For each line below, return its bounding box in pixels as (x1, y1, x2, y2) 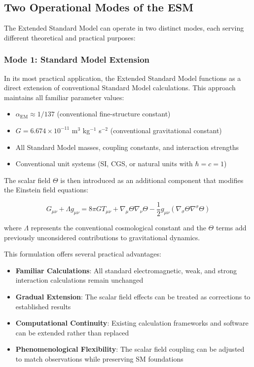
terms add (216, 222, 247, 233)
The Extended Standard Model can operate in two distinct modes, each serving (4, 23, 244, 33)
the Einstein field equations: (4, 184, 89, 195)
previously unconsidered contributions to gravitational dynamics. (4, 232, 200, 242)
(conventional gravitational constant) (110, 125, 222, 135)
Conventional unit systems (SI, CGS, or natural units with (15, 158, 193, 169)
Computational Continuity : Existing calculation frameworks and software (15, 318, 249, 328)
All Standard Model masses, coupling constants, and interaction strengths (15, 142, 239, 152)
